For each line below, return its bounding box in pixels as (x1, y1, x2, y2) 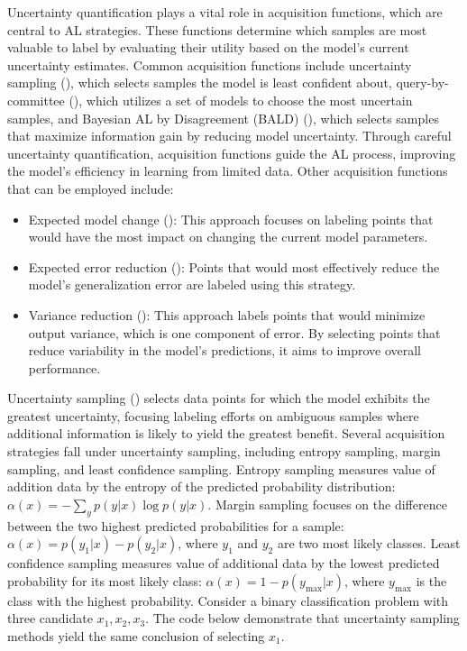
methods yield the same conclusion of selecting (7, 627, 265, 646)
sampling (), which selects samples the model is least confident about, (7, 73, 392, 92)
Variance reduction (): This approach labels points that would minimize (28, 305, 426, 324)
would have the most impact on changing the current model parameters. (28, 227, 428, 246)
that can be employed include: (7, 179, 174, 197)
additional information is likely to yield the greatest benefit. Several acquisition (7, 424, 445, 443)
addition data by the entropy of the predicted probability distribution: (7, 477, 396, 496)
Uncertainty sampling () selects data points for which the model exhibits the (7, 389, 430, 408)
